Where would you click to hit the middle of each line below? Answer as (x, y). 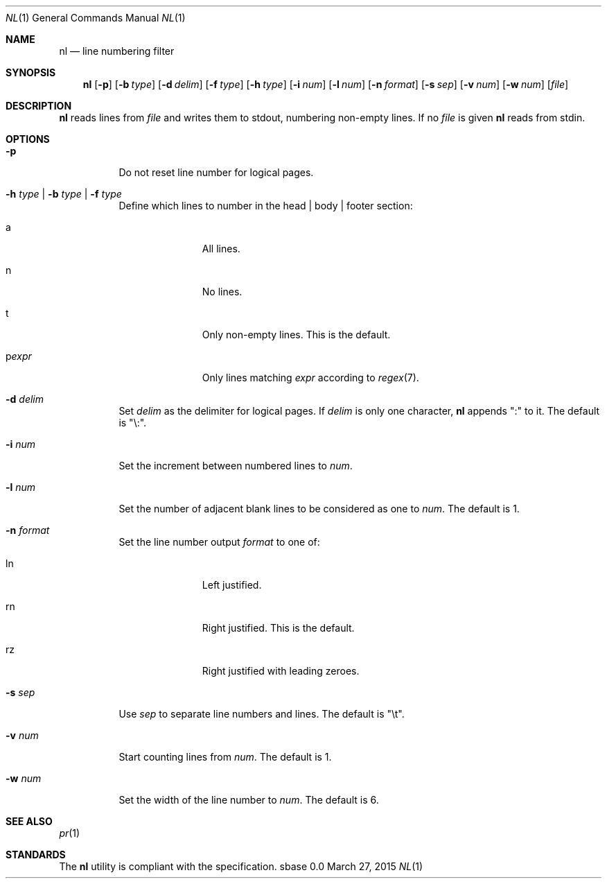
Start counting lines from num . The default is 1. (225, 757)
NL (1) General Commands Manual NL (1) (96, 18)
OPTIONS (28, 139)
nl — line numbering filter (117, 51)
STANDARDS (36, 855)
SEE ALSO (29, 821)
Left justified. (232, 585)
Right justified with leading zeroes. (281, 671)
